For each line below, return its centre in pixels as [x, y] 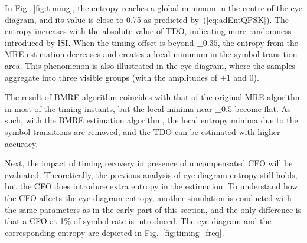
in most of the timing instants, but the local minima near [109, 108]
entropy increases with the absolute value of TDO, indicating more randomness [148, 31]
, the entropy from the [258, 42]
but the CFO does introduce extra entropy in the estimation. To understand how [151, 186]
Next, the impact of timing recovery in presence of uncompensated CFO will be [149, 163]
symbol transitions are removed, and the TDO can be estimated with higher [143, 131]
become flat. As [263, 108]
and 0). [246, 77]
